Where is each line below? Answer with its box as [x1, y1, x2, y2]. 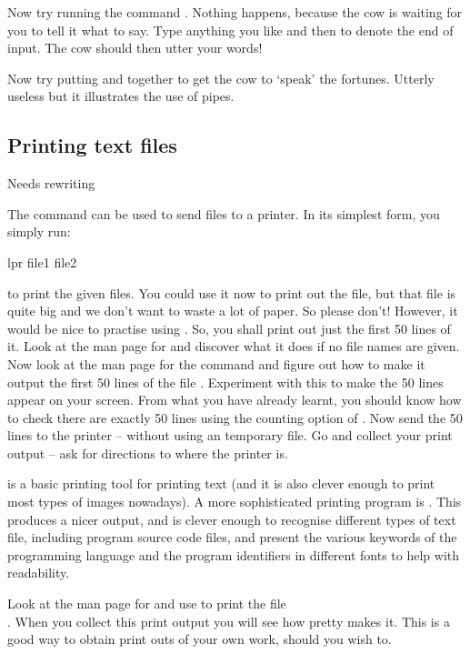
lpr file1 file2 [7, 252, 77, 271]
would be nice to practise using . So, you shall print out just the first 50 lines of [7, 318, 451, 337]
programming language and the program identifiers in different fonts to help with [7, 545, 460, 564]
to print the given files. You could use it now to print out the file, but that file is [7, 283, 456, 302]
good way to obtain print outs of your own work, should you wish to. [7, 629, 392, 649]
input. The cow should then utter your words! [7, 38, 263, 57]
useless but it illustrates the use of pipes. [7, 86, 235, 106]
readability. [7, 563, 70, 582]
